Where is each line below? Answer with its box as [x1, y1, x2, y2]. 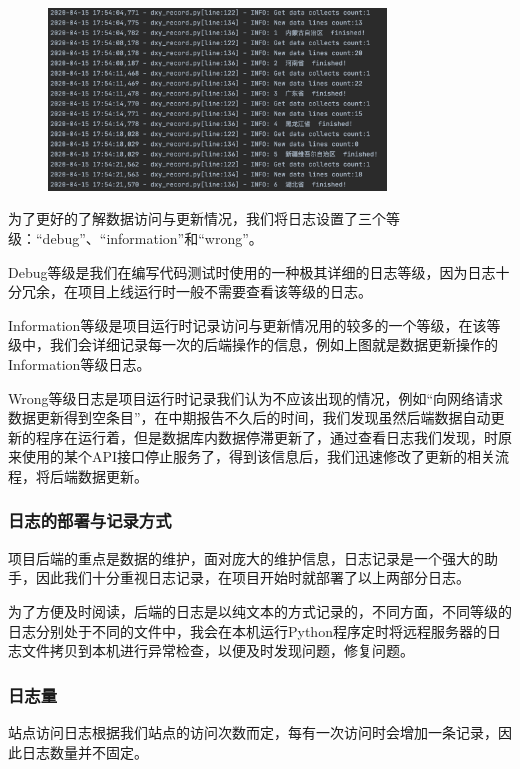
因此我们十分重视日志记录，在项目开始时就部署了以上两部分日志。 [35, 567, 470, 588]
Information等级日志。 [8, 353, 151, 374]
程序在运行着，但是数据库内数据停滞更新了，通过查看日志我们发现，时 [35, 426, 498, 447]
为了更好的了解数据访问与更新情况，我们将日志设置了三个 [8, 208, 386, 229]
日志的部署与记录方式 [8, 508, 172, 533]
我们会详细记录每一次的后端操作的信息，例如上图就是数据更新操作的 [49, 334, 498, 355]
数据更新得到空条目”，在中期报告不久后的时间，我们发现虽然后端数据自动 [8, 407, 491, 428]
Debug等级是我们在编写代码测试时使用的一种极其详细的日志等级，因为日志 [8, 261, 496, 282]
